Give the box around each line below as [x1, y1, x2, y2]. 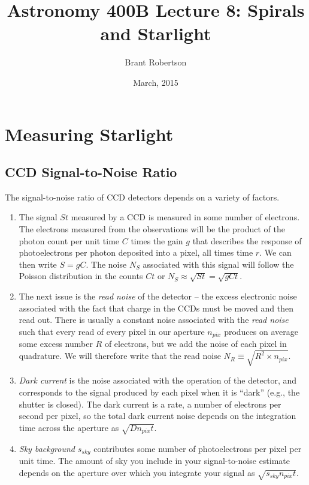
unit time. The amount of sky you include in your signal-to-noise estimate [19, 454, 290, 467]
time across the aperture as [19, 421, 119, 433]
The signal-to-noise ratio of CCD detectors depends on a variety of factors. [5, 190, 280, 203]
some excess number [19, 337, 93, 350]
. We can [259, 246, 292, 259]
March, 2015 [133, 76, 178, 88]
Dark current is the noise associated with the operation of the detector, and [19, 374, 297, 387]
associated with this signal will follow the [143, 258, 294, 270]
